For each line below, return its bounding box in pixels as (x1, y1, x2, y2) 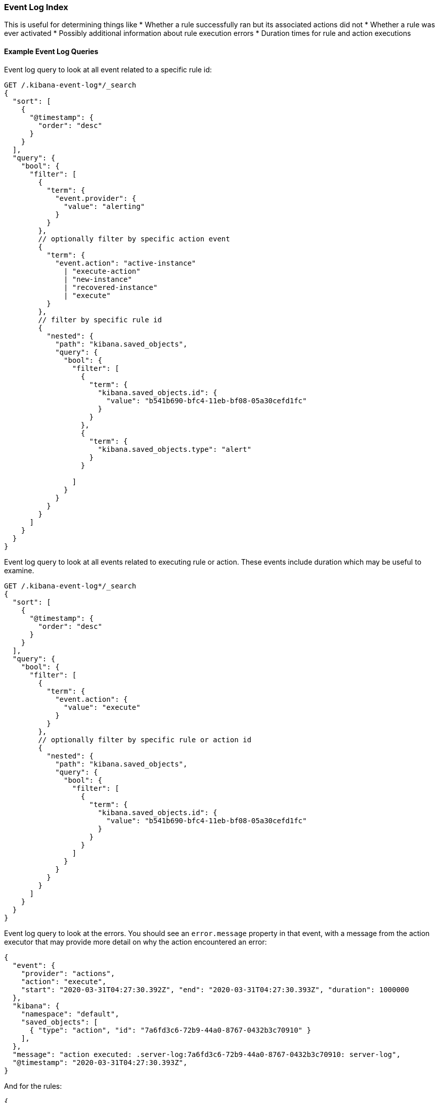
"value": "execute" (64, 703, 141, 711)
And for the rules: (4, 1081, 62, 1090)
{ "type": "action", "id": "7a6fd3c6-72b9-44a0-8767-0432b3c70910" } (29, 1026, 311, 1034)
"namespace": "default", (21, 1009, 119, 1018)
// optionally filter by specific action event (38, 234, 230, 243)
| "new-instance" (64, 275, 132, 283)
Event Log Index (4, 2, 68, 12)
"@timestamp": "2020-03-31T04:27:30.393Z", (12, 1058, 188, 1067)
